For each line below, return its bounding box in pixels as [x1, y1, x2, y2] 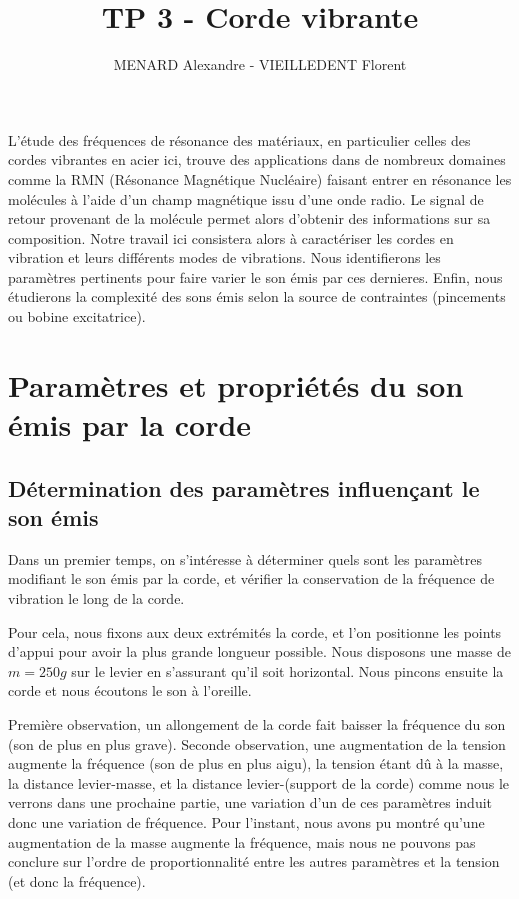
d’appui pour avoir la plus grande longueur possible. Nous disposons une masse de [8, 641, 511, 662]
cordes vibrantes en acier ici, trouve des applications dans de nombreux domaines [8, 149, 506, 170]
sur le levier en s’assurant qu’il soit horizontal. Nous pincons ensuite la [71, 660, 504, 681]
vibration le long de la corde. [8, 588, 185, 608]
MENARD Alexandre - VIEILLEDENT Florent [113, 54, 407, 75]
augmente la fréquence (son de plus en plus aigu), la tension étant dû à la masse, [8, 753, 504, 774]
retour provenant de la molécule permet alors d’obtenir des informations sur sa [8, 208, 491, 229]
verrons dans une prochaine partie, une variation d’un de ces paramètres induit [8, 792, 493, 813]
